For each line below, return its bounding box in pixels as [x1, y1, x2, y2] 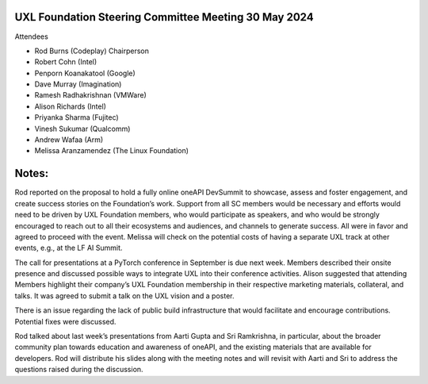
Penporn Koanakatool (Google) [34, 68, 136, 78]
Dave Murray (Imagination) [34, 79, 122, 89]
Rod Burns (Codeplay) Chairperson [34, 46, 150, 56]
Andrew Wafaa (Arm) [34, 135, 104, 144]
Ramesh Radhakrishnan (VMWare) [34, 90, 147, 100]
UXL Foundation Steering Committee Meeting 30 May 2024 [14, 10, 314, 24]
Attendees [14, 32, 49, 41]
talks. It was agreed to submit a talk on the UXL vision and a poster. [14, 290, 235, 301]
